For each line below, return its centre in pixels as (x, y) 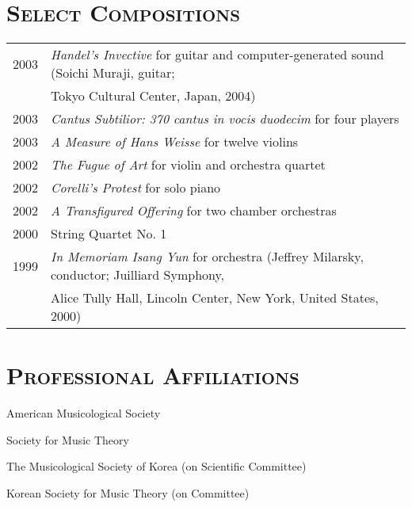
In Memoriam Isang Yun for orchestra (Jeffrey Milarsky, (207, 257)
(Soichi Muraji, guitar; (113, 73)
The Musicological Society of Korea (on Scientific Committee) (156, 466)
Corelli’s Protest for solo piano (136, 188)
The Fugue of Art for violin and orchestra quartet (188, 165)
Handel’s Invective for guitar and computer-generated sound (217, 55)
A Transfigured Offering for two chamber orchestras (194, 211)
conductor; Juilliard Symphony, (138, 275)
